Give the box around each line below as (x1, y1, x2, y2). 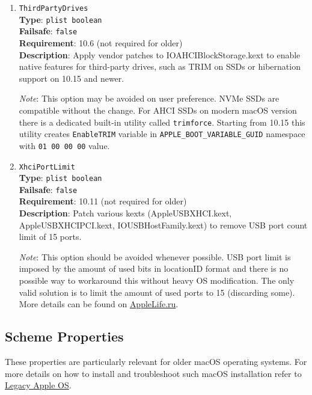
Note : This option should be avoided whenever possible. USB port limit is (19, 250, 291, 263)
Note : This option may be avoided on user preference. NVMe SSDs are (19, 92, 280, 105)
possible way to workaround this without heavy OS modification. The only (19, 274, 295, 287)
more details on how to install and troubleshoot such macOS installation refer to (5, 367, 302, 379)
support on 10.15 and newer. (19, 72, 124, 84)
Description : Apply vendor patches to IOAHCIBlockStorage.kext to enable (19, 48, 301, 61)
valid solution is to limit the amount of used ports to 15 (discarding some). (19, 286, 295, 298)
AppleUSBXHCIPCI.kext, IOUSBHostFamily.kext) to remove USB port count (19, 218, 308, 231)
